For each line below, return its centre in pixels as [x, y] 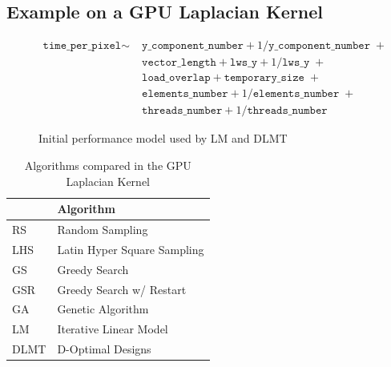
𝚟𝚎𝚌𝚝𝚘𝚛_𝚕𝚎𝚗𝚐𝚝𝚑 [179, 63]
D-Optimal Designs [104, 349]
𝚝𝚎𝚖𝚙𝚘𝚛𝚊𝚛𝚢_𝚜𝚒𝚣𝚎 [264, 78]
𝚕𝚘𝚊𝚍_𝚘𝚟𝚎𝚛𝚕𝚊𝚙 [176, 78]
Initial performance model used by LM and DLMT [163, 138]
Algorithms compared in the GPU [108, 165]
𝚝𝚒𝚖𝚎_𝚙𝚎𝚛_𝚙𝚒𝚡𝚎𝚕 [82, 46]
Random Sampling [103, 229]
